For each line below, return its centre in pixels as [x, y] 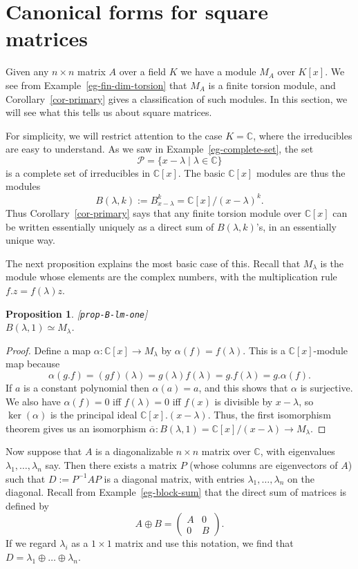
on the [301, 478]
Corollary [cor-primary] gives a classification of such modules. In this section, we [177, 98]
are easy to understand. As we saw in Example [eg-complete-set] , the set [160, 149]
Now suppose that [44, 451]
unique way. [30, 240]
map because [33, 364]
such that [26, 478]
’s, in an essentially [296, 226]
